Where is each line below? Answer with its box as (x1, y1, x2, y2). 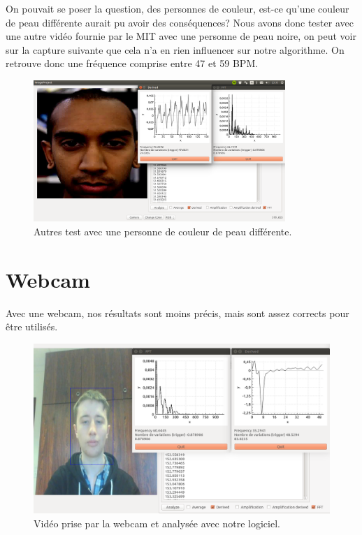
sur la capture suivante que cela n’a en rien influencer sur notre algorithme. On (6, 42, 345, 57)
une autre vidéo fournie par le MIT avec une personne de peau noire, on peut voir (6, 29, 356, 43)
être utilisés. (6, 319, 58, 334)
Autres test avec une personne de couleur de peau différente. (34, 223, 292, 238)
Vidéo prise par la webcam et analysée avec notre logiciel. (34, 515, 280, 530)
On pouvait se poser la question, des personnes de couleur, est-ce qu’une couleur (6, 1, 349, 15)
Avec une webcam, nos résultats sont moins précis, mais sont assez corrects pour (6, 305, 349, 320)
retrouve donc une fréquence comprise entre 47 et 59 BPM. (6, 56, 259, 71)
